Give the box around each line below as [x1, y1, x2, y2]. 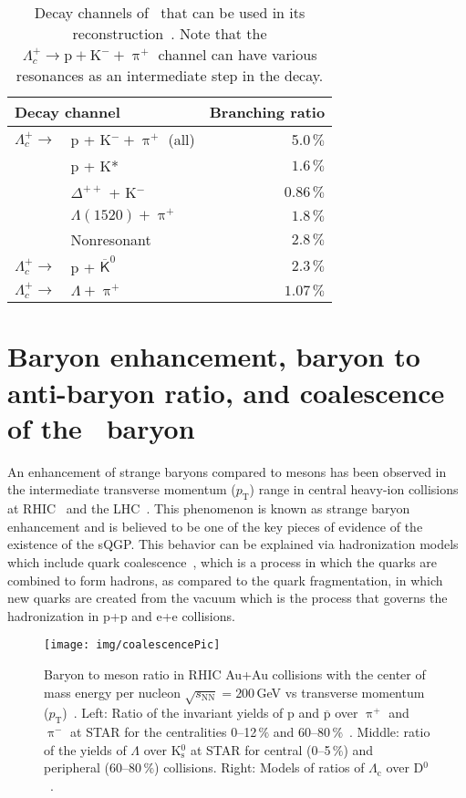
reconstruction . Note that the [72, 23, 267, 44]
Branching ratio [209, 101, 326, 122]
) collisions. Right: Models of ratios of [154, 758, 365, 777]
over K [143, 740, 181, 759]
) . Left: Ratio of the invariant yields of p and [62, 703, 320, 722]
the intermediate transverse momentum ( [7, 480, 236, 499]
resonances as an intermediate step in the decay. [16, 65, 324, 86]
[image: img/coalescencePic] [44, 638, 221, 652]
